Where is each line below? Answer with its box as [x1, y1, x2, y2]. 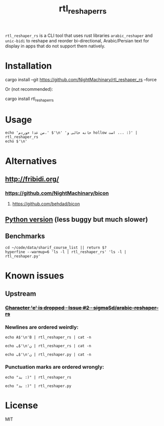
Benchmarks [5, 232, 45, 241]
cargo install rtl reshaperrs [5, 96, 54, 103]
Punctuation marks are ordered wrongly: [5, 363, 104, 370]
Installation [5, 60, 52, 71]
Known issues [5, 270, 64, 281]
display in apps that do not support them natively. [5, 43, 106, 49]
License [5, 400, 38, 411]
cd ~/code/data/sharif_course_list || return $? [5, 245, 107, 250]
